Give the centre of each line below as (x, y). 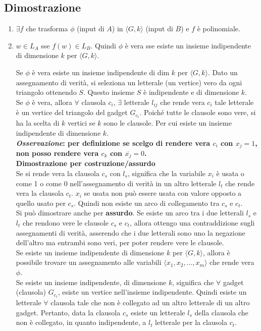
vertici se (82, 123)
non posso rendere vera (57, 153)
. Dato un (223, 72)
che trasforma (47, 29)
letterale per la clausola (191, 322)
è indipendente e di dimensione (191, 92)
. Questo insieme (109, 92)
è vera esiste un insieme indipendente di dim (101, 72)
